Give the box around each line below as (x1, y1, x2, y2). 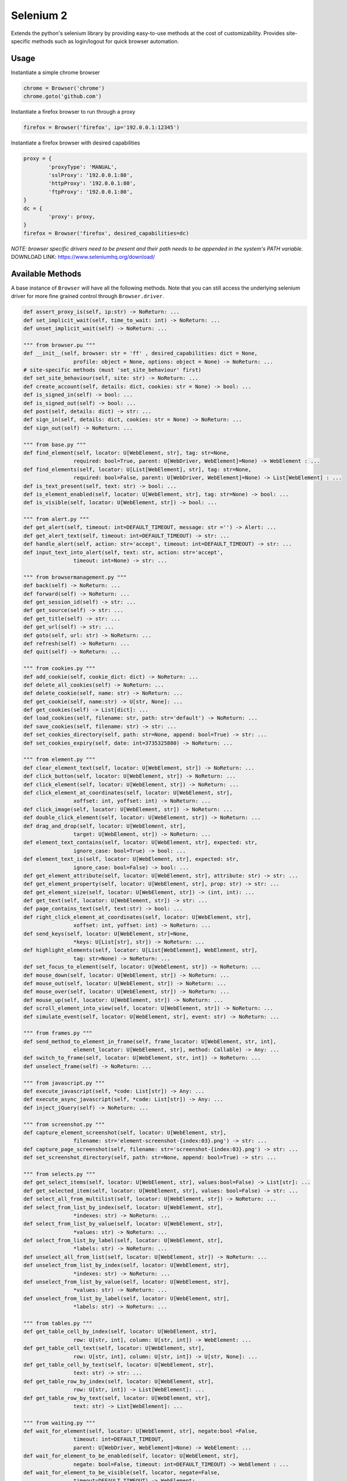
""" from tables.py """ (23, 1320, 93, 1326)
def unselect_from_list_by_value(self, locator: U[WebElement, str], (23, 1278, 230, 1286)
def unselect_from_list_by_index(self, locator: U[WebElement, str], (23, 1262, 230, 1269)
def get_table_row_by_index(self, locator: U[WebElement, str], (23, 1378, 214, 1384)
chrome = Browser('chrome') (23, 85, 105, 91)
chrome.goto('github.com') (23, 93, 102, 100)
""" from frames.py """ (23, 1030, 93, 1037)
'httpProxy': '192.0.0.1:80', (48, 180, 136, 187)
